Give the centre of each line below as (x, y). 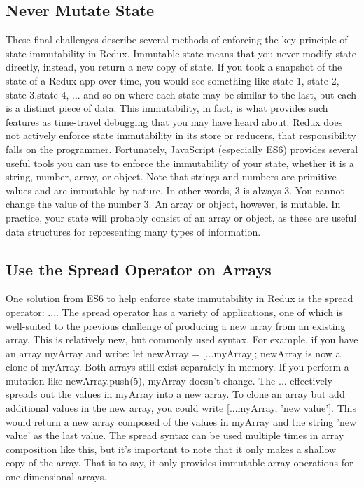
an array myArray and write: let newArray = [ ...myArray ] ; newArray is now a (173, 353)
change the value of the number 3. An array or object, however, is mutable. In (173, 204)
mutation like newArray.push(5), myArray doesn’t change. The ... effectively (169, 380)
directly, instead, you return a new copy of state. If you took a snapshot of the (174, 67)
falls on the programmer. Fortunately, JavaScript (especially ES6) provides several (182, 149)
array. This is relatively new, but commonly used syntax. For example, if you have (182, 339)
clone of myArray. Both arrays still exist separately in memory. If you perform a (177, 367)
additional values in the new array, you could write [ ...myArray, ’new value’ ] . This (181, 408)
